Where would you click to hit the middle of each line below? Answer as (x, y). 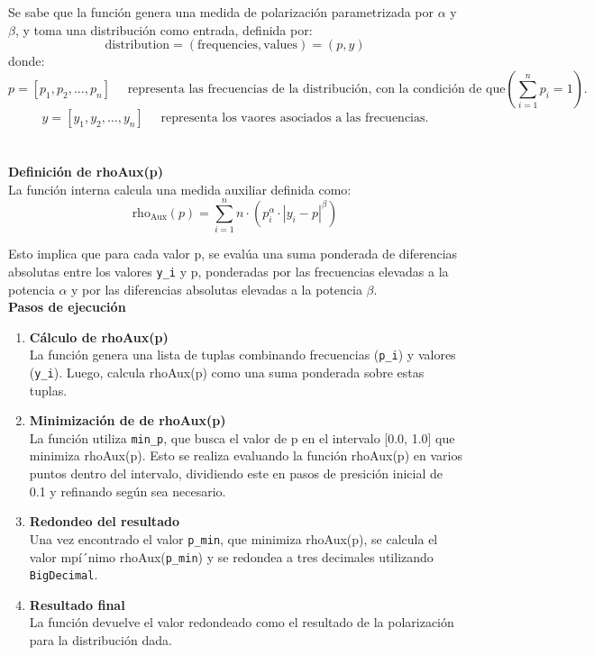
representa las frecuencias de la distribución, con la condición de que (316, 89)
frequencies (228, 45)
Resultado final (77, 604)
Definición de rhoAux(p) (86, 171)
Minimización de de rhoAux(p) (128, 420)
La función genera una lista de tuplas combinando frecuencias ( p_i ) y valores (242, 355)
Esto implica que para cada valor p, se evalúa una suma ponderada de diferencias (233, 254)
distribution (137, 45)
